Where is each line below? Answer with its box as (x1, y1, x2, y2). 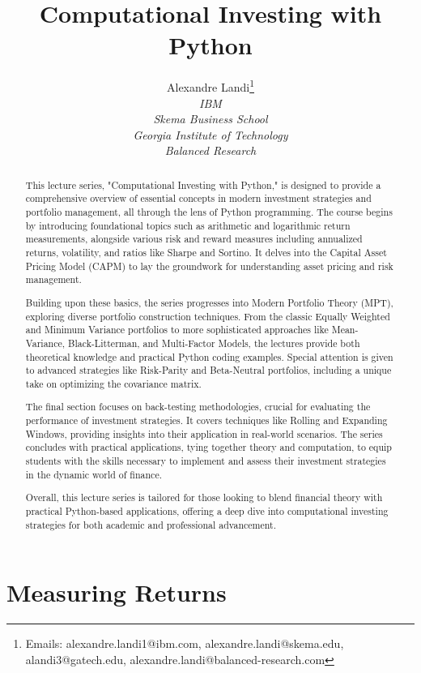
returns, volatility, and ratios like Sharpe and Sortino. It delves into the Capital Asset (25, 246, 387, 259)
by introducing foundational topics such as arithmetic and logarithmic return (25, 218, 351, 232)
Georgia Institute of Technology (133, 126, 288, 143)
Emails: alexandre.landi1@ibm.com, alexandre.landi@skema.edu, (25, 635, 344, 652)
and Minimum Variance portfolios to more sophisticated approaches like (25, 323, 329, 336)
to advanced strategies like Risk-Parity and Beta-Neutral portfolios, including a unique (25, 363, 392, 377)
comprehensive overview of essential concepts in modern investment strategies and (25, 191, 372, 205)
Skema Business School (153, 110, 268, 127)
